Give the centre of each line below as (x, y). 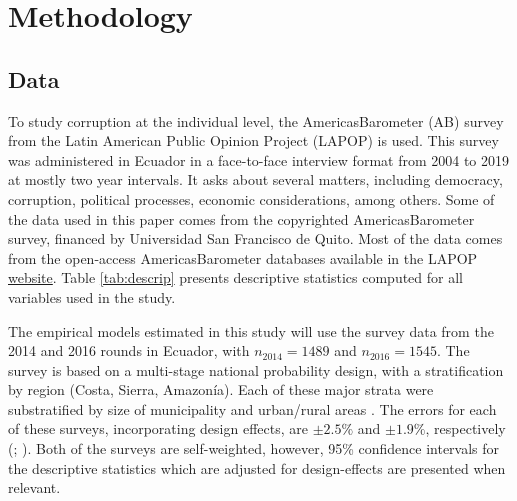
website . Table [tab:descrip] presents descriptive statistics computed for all (236, 277)
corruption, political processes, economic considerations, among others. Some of (251, 198)
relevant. (34, 487)
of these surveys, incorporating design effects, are (158, 428)
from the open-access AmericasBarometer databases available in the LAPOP (243, 257)
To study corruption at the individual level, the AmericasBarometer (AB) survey (256, 120)
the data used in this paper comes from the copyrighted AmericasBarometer (241, 218)
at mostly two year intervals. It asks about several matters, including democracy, (255, 179)
